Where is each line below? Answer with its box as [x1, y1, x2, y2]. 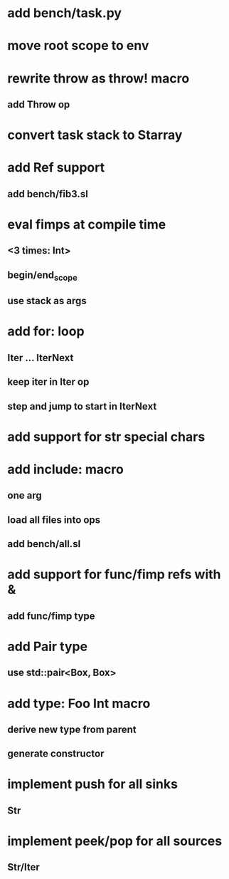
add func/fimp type [7, 610, 95, 622]
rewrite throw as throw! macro [7, 70, 190, 86]
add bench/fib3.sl [7, 187, 89, 200]
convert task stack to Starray [7, 127, 183, 143]
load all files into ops [7, 514, 101, 526]
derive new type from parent [7, 723, 137, 735]
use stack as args [7, 295, 87, 307]
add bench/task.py [7, 5, 122, 21]
